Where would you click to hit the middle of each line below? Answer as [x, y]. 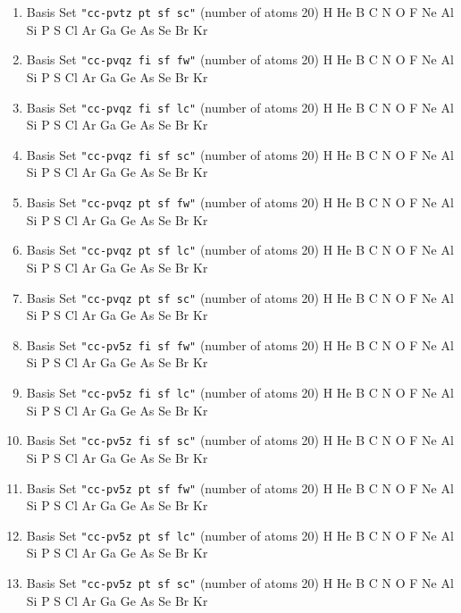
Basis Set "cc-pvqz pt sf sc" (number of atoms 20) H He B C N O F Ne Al [240, 297]
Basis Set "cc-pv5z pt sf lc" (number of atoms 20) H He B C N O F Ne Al [240, 535]
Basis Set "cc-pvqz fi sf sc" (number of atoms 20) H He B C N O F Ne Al [240, 154]
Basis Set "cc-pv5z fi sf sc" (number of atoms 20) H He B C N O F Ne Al [240, 440]
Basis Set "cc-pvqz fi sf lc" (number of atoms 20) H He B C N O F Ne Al [240, 107]
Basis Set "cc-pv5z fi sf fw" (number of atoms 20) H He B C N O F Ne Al [240, 344]
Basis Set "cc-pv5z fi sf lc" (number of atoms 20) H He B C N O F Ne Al [240, 392]
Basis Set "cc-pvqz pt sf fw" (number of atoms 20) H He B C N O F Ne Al [240, 202]
